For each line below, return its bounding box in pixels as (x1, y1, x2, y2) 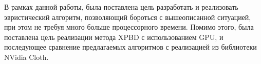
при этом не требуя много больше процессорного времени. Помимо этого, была (4, 22, 254, 32)
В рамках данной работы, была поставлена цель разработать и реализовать (4, 2, 238, 12)
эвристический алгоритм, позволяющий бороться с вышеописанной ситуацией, (4, 11, 251, 22)
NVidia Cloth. (4, 51, 49, 62)
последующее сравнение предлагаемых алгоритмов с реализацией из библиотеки (4, 41, 257, 52)
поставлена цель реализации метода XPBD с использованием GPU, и (4, 31, 223, 42)
